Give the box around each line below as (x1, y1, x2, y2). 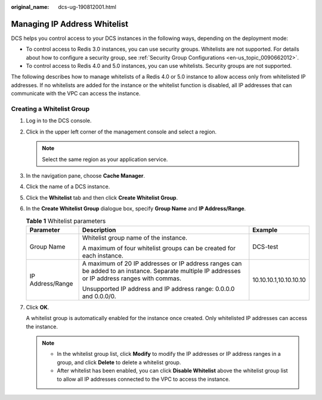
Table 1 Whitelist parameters (26, 216, 106, 225)
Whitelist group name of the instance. (82, 233, 188, 241)
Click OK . (26, 303, 49, 311)
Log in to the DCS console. (26, 117, 92, 125)
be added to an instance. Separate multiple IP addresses (82, 266, 241, 275)
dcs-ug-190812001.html (58, 4, 116, 10)
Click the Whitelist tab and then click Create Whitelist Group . (26, 194, 178, 201)
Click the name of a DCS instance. (26, 183, 110, 190)
